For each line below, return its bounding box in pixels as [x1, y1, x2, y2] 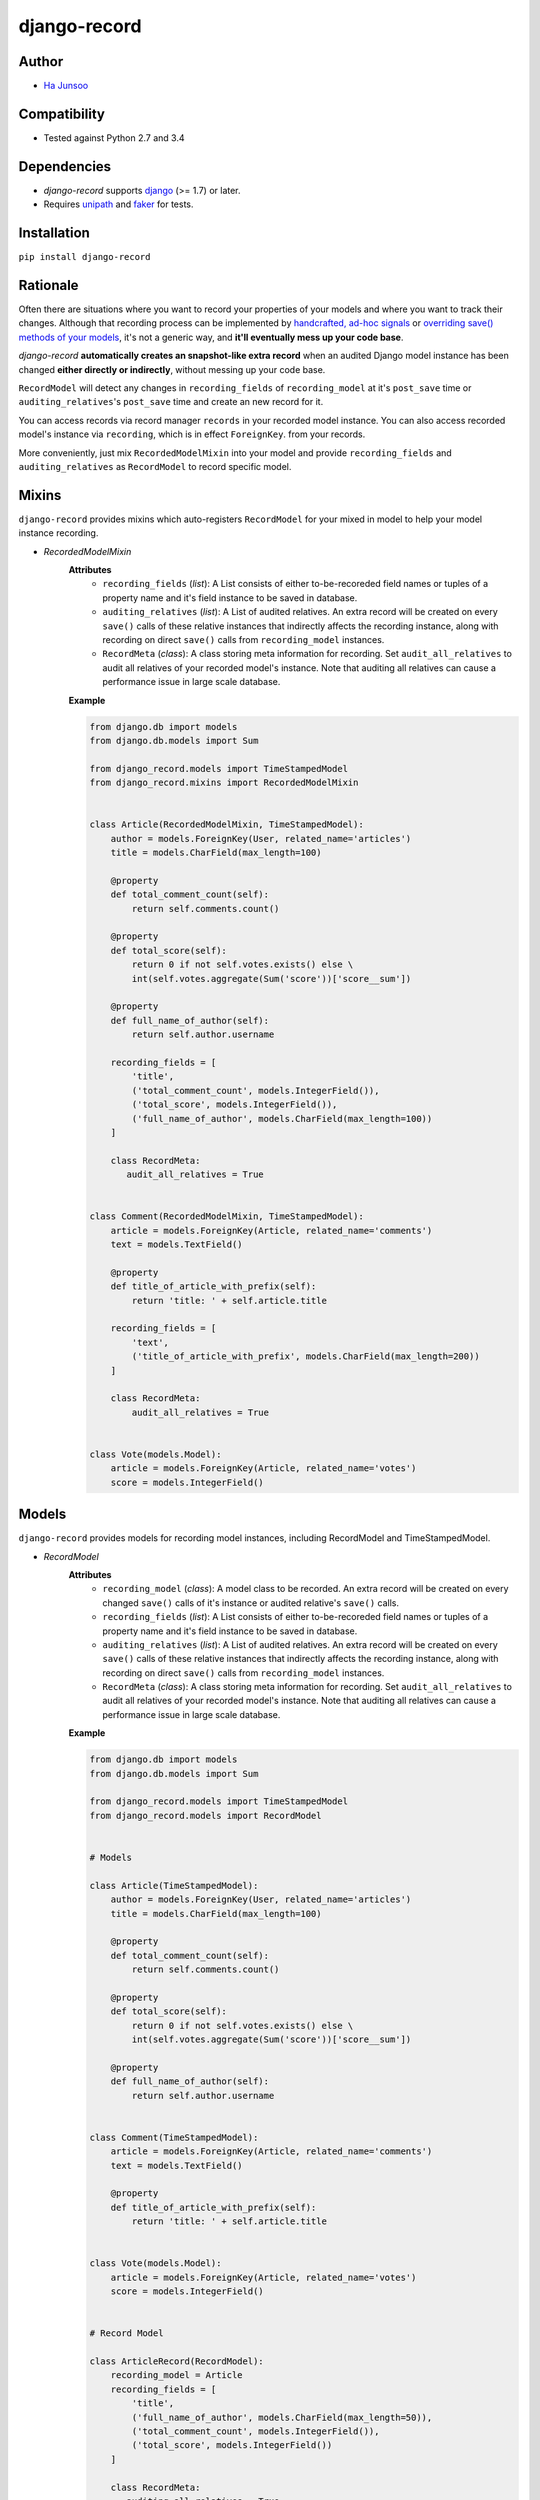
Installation [18, 225, 90, 242]
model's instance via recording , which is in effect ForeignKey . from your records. [18, 428, 366, 440]
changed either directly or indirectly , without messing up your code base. [18, 363, 326, 375]
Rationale [18, 276, 79, 294]
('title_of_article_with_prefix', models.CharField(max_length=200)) [131, 1351, 480, 1362]
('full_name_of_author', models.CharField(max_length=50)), [131, 2411, 433, 2423]
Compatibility [18, 105, 105, 122]
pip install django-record [18, 251, 151, 263]
